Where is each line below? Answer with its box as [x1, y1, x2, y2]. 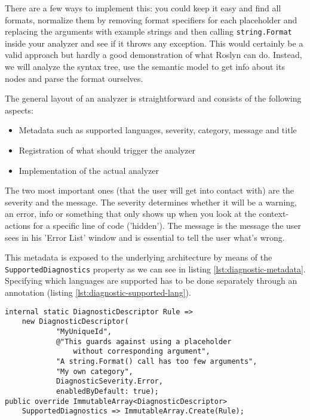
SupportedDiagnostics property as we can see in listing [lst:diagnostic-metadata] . [5, 262, 306, 275]
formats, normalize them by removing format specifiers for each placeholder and [5, 13, 297, 26]
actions [5, 219, 30, 231]
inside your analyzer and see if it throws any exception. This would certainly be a [5, 36, 303, 49]
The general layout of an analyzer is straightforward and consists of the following [5, 92, 302, 105]
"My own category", [56, 367, 133, 376]
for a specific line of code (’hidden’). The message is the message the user [33, 219, 302, 231]
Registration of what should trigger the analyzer [19, 144, 196, 156]
